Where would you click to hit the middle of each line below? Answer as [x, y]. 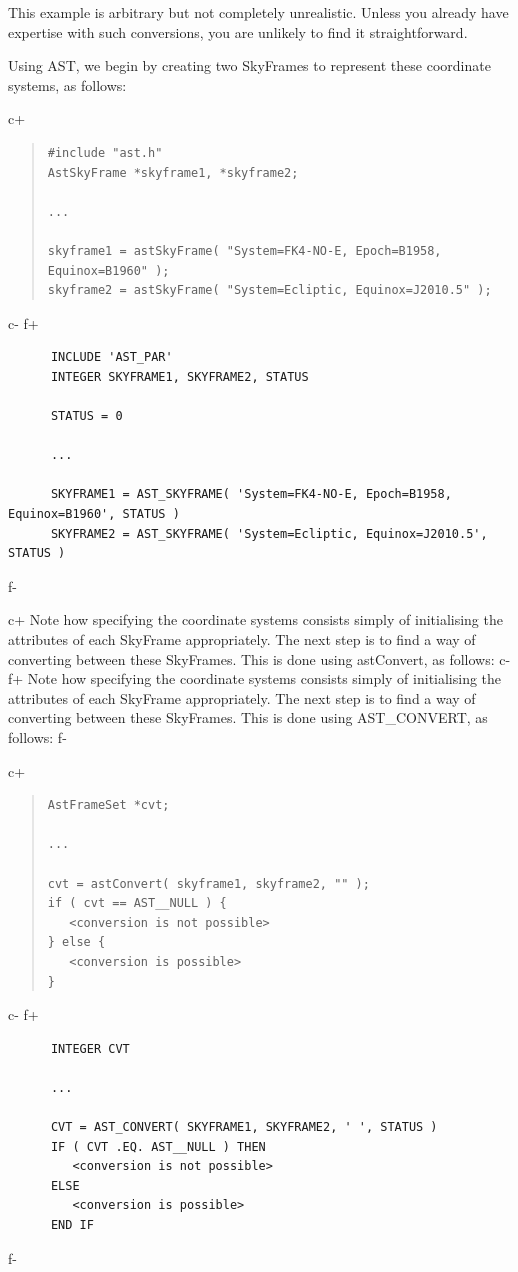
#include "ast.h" [105, 152]
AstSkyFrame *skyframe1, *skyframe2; [173, 172]
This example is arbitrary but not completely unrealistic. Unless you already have [258, 12]
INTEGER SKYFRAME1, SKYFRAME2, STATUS [179, 376]
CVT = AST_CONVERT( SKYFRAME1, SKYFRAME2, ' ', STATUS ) [244, 1127]
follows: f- [37, 737]
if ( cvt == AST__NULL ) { [137, 903]
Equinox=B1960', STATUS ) [94, 514]
